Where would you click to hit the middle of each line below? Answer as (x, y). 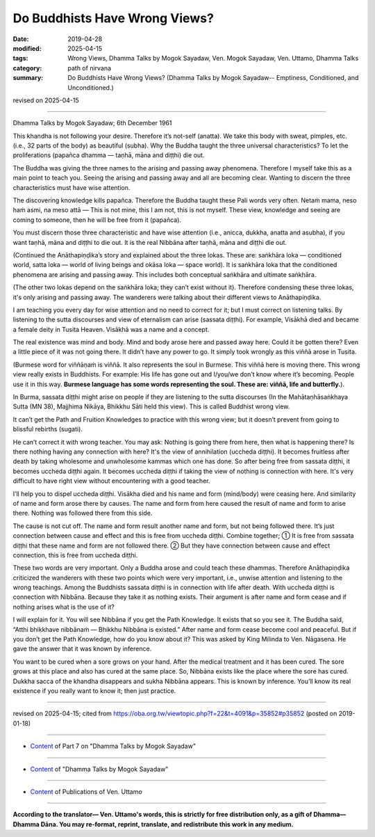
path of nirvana (89, 68)
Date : (21, 39)
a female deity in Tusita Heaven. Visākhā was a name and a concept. (111, 329)
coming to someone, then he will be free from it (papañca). (97, 220)
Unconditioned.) (91, 88)
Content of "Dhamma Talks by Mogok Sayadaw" (99, 769)
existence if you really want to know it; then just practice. (94, 691)
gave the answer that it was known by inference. (82, 649)
